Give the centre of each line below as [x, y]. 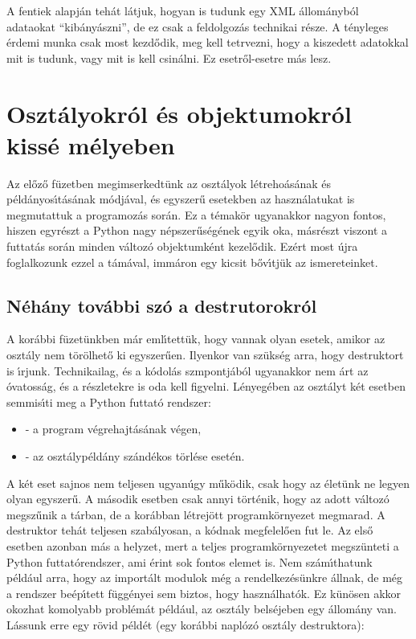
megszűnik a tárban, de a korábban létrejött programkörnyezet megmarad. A [196, 514]
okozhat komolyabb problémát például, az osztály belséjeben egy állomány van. [202, 609]
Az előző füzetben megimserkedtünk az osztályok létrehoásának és [169, 183]
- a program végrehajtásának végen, [113, 429]
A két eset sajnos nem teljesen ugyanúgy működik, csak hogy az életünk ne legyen [208, 483]
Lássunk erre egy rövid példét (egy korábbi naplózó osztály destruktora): [186, 624]
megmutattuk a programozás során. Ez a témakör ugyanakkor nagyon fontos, [196, 214]
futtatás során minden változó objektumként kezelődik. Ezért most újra [182, 246]
